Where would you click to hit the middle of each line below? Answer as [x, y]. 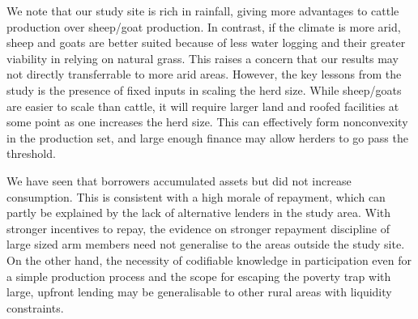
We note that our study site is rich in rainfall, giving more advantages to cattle [203, 11]
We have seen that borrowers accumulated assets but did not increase [179, 180]
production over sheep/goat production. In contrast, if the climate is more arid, [204, 26]
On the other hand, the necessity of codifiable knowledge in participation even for [209, 259]
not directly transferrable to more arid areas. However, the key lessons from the [204, 74]
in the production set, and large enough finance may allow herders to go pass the [207, 137]
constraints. [35, 307]
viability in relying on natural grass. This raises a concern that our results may [203, 58]
